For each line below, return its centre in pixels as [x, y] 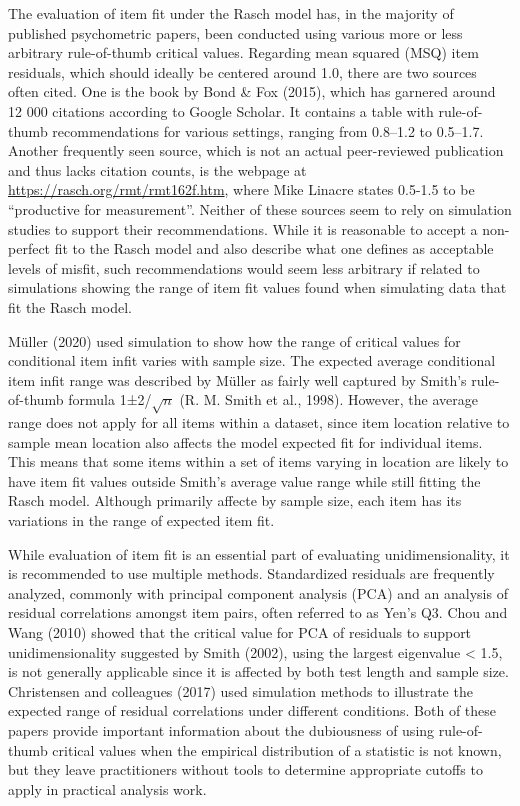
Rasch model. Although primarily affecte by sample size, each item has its [235, 500]
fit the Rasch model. [70, 306]
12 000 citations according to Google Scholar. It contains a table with [221, 110]
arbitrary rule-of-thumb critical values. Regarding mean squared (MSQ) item [243, 52]
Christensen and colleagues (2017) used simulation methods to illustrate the [240, 690]
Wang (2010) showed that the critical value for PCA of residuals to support [240, 631]
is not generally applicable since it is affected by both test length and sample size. [258, 671]
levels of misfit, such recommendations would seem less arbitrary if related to [244, 267]
